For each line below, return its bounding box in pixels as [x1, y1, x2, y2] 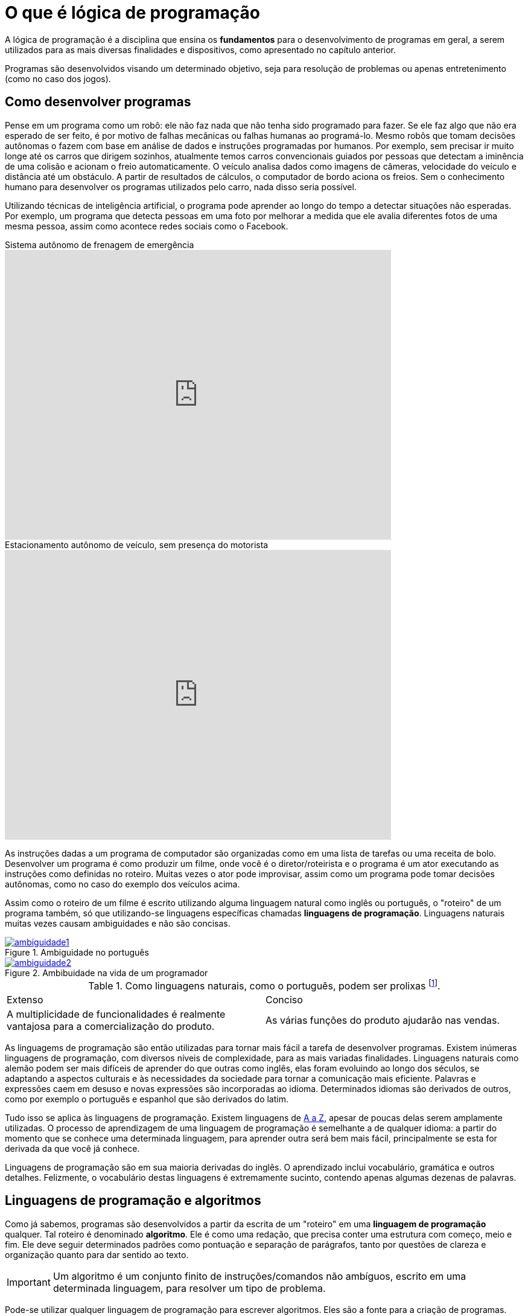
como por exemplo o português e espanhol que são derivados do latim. [5, 1093, 288, 1104]
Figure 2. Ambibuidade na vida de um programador [5, 967, 208, 978]
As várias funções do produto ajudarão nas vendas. [266, 1014, 500, 1026]
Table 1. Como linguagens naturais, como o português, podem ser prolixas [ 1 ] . [88, 977, 441, 992]
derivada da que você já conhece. [5, 1143, 140, 1154]
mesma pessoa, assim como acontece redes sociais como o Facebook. [5, 220, 288, 231]
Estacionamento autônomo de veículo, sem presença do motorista [5, 539, 269, 550]
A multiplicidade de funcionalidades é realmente [7, 1008, 226, 1020]
